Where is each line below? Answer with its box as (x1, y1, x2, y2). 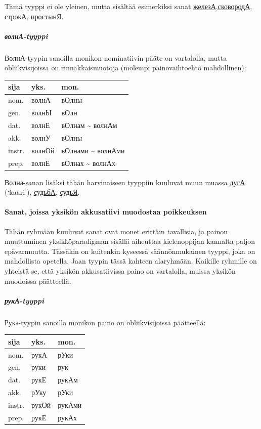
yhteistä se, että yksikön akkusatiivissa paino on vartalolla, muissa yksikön (5, 265, 236, 276)
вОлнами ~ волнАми (61, 145, 125, 155)
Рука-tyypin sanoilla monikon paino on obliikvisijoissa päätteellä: (5, 317, 206, 327)
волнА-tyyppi (5, 30, 48, 41)
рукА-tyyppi (5, 295, 44, 306)
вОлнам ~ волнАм (61, 119, 117, 130)
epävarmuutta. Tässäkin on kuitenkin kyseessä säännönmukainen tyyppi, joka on (5, 245, 255, 256)
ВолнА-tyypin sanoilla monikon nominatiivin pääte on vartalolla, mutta (5, 52, 227, 63)
